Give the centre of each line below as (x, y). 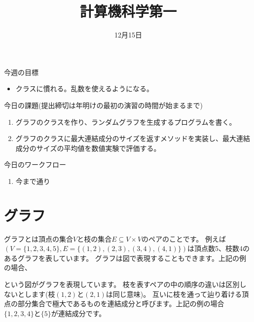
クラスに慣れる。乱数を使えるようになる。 (85, 89)
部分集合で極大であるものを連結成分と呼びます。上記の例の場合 (121, 304)
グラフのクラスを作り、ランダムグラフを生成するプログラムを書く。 (126, 122)
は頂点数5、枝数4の (218, 248)
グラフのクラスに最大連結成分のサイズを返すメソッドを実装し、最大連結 (133, 138)
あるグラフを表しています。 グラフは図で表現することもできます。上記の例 (125, 258)
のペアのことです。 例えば (184, 238)
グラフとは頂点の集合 (38, 238)
